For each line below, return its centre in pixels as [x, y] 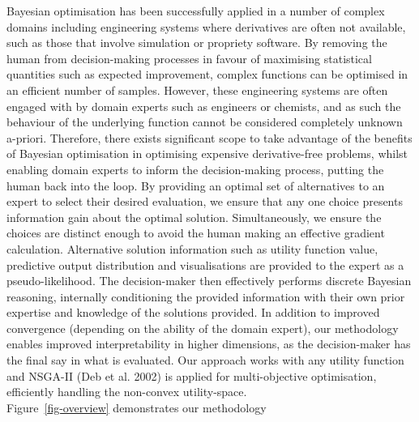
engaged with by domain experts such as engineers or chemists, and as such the [204, 106]
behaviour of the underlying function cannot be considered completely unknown [205, 122]
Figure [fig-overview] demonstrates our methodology [137, 407]
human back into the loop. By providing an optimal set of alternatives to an [196, 185]
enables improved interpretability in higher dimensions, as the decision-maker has [209, 344]
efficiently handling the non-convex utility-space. [127, 392]
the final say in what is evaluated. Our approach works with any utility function [205, 360]
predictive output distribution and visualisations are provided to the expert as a [205, 264]
